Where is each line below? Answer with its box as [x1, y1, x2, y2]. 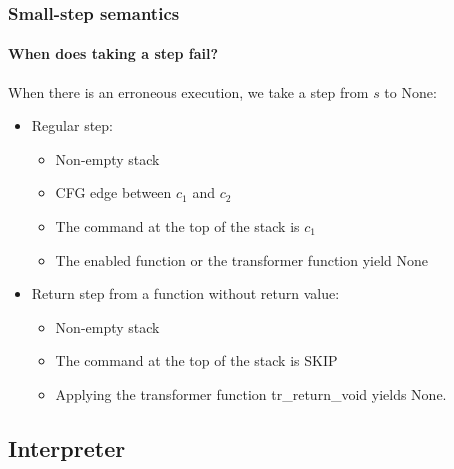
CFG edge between [55, 182, 172, 203]
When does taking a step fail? [8, 43, 218, 64]
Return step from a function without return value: [31, 283, 340, 304]
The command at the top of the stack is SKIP [55, 350, 338, 371]
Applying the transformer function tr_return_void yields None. [55, 383, 447, 404]
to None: [384, 81, 437, 102]
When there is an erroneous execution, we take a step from [8, 81, 369, 102]
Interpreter [8, 432, 126, 463]
